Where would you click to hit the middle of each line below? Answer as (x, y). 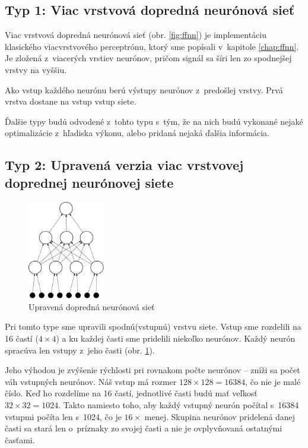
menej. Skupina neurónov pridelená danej (220, 416)
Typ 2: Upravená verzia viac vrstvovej (124, 165)
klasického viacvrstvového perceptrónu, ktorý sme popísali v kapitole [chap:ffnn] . (152, 46)
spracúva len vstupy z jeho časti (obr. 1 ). (80, 350)
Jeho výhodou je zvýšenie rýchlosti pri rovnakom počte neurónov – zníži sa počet (153, 370)
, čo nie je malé (273, 381)
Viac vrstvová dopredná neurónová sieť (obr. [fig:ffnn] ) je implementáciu (136, 35)
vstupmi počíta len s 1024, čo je (63, 416)
